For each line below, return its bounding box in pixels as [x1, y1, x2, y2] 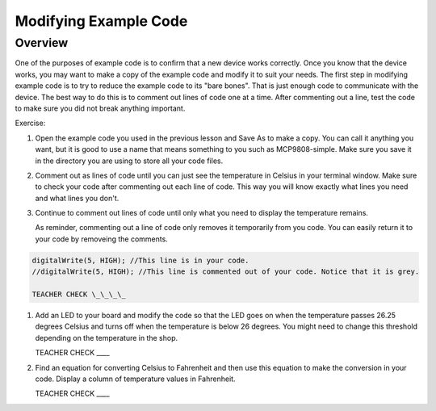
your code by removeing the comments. [35, 234, 169, 244]
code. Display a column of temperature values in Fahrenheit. [35, 374, 236, 384]
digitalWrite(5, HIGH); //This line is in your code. [31, 255, 249, 265]
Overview [15, 36, 69, 50]
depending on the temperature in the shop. [35, 333, 178, 342]
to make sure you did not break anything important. [15, 103, 186, 113]
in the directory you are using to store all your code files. [35, 156, 224, 166]
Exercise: [15, 118, 46, 128]
